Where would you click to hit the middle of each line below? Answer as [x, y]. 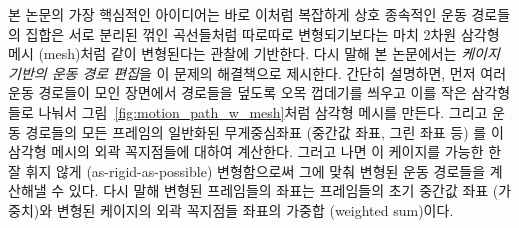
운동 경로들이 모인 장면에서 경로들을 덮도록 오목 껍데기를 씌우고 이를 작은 [237, 92]
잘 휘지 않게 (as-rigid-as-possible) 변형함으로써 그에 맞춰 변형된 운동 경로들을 [247, 170]
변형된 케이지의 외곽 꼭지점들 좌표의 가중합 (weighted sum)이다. [255, 209]
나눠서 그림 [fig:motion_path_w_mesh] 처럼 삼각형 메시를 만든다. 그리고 [263, 111]
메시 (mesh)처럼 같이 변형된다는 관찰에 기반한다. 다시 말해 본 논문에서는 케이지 [254, 53]
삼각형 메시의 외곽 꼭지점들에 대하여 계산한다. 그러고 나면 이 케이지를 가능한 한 [255, 151]
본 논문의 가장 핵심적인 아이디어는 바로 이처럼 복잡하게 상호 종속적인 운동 [237, 14]
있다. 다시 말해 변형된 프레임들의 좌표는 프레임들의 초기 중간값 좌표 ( [283, 190]
